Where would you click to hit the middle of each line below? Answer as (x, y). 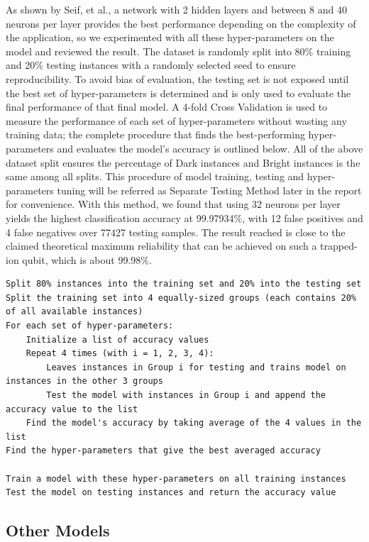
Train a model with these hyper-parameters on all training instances (176, 479)
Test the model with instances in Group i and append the (186, 396)
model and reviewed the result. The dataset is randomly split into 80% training (178, 51)
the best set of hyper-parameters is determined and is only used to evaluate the (178, 93)
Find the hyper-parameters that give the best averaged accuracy (163, 451)
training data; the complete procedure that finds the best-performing (155, 134)
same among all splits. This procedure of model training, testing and (155, 176)
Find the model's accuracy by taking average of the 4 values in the (194, 423)
